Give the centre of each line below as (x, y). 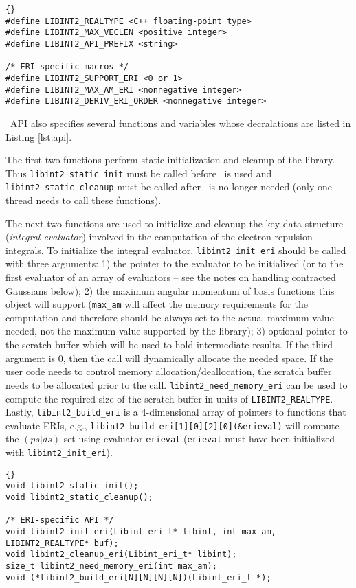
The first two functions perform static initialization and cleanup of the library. (170, 160)
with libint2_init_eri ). (59, 452)
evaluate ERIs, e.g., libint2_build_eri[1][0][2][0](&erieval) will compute (173, 425)
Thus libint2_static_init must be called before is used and (139, 173)
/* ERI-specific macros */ (67, 67)
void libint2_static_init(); (72, 486)
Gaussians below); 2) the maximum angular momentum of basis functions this (170, 290)
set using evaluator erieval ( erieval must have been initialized (199, 439)
